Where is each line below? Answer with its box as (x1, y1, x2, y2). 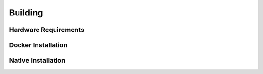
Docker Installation (9, 41, 68, 49)
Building (9, 7, 43, 18)
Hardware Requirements (9, 26, 85, 34)
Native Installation (9, 57, 66, 65)
